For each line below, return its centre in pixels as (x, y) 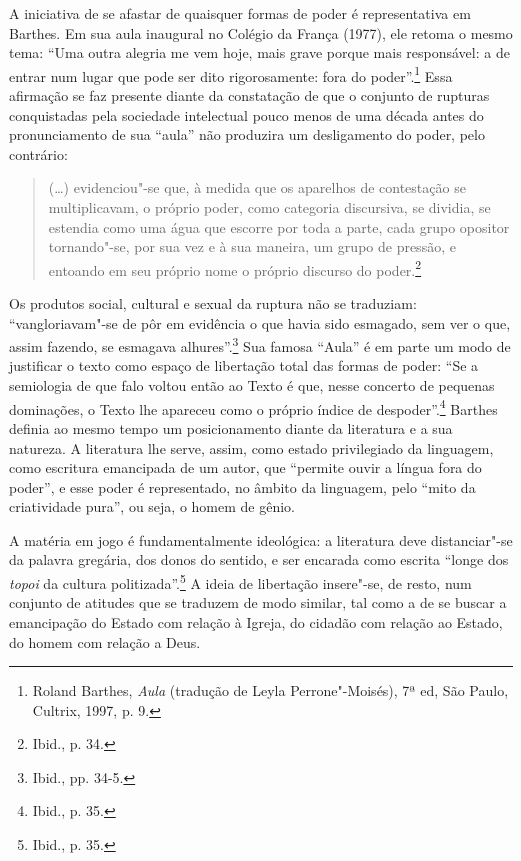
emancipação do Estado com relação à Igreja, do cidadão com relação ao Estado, (256, 621)
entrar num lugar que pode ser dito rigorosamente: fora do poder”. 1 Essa (231, 74)
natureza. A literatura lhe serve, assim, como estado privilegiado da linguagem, (251, 447)
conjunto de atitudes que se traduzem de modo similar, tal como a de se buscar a (258, 602)
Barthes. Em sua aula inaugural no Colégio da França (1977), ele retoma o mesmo (261, 32)
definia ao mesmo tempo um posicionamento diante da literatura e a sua (231, 427)
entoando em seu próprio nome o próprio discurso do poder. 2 (235, 268)
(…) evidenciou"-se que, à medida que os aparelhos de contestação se (257, 187)
